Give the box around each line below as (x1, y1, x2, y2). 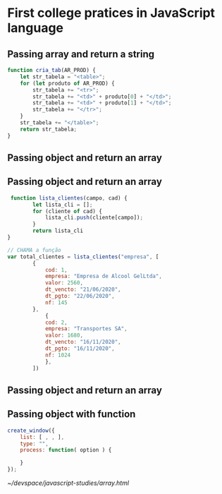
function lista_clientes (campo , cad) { (10, 194, 128, 202)
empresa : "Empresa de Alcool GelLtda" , (44, 273, 162, 280)
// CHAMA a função (7, 246, 61, 253)
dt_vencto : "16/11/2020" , (44, 339, 121, 346)
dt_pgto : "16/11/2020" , (44, 345, 115, 352)
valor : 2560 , (44, 279, 83, 287)
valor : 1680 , (44, 332, 83, 339)
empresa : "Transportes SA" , (44, 325, 128, 332)
